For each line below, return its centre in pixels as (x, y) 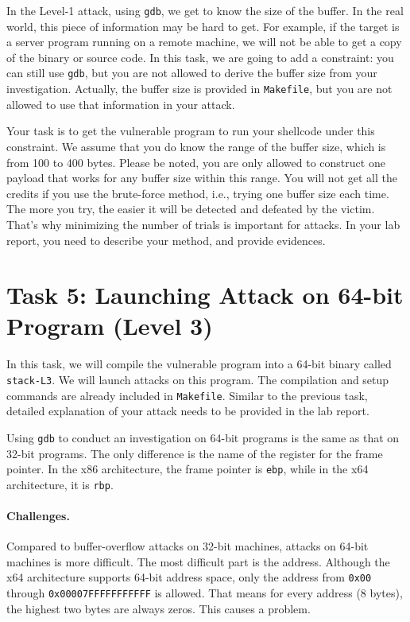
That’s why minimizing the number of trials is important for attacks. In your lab (203, 224)
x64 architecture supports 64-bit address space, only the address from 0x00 (189, 577)
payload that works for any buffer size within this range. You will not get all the (202, 178)
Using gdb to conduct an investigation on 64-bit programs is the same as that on (203, 437)
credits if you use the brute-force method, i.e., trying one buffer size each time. (198, 193)
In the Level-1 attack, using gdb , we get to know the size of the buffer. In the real (205, 10)
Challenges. (38, 516)
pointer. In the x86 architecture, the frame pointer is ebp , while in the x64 (188, 469)
